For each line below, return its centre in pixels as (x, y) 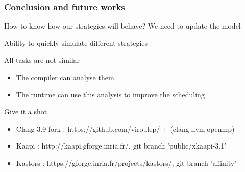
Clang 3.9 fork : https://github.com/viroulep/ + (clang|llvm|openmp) (125, 128)
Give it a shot (26, 112)
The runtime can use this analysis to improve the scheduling (110, 94)
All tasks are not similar (42, 60)
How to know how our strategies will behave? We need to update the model (122, 26)
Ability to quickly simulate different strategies (76, 43)
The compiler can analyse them (65, 77)
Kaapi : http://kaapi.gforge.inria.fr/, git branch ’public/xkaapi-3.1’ (121, 146)
